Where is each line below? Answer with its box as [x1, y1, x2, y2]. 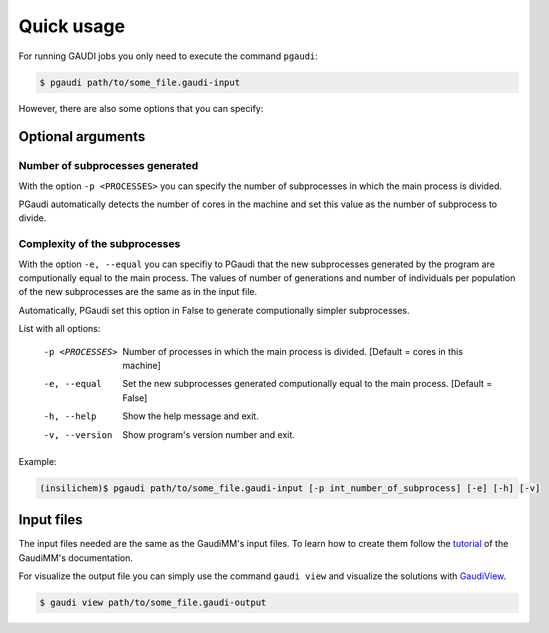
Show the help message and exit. [122, 410, 259, 422]
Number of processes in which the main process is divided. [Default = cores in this [122, 345, 464, 357]
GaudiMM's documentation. [18, 551, 134, 564]
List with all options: [18, 323, 101, 335]
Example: [18, 455, 57, 467]
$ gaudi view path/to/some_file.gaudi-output [39, 597, 267, 609]
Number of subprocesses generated [18, 159, 199, 173]
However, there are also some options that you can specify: [18, 102, 264, 114]
